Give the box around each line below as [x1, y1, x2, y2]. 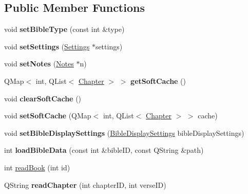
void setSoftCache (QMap [4, 110, 91, 121]
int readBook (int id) [4, 162, 70, 172]
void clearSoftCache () [4, 93, 82, 103]
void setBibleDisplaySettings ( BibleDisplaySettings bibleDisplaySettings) [4, 127, 244, 138]
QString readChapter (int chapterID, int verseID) [4, 179, 166, 190]
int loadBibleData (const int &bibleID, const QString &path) [4, 145, 204, 155]
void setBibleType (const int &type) [4, 24, 125, 34]
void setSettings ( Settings [4, 41, 90, 51]
